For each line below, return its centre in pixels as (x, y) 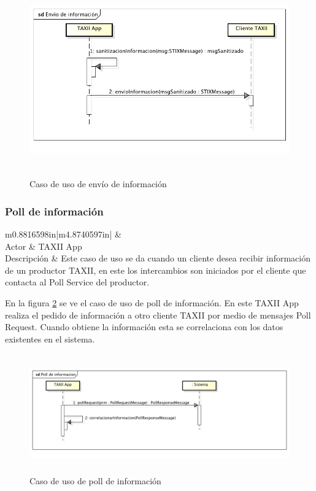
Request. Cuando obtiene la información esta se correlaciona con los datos (144, 327)
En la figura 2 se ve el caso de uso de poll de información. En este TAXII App (152, 302)
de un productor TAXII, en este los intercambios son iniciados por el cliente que (156, 270)
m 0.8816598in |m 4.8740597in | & (63, 234)
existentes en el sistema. (50, 338)
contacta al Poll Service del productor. (77, 282)
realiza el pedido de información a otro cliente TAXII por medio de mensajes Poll (158, 315)
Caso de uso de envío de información (98, 184)
